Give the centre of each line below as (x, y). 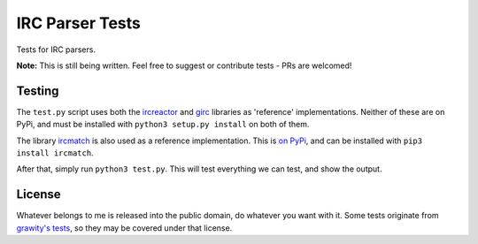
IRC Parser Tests (79, 23)
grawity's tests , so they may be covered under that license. (124, 228)
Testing (38, 91)
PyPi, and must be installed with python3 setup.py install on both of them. (163, 125)
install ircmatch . (55, 153)
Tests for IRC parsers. (56, 50)
